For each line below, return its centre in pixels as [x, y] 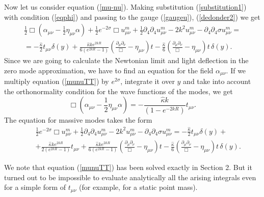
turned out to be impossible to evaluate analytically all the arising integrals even [130, 177]
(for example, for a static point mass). [138, 187]
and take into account [217, 81]
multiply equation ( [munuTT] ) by [57, 81]
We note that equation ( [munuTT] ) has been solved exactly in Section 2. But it [128, 167]
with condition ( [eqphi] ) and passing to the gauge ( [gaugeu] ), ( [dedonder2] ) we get [132, 17]
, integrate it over [148, 81]
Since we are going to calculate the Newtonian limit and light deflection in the [126, 60]
